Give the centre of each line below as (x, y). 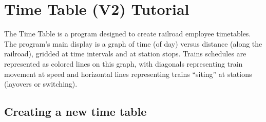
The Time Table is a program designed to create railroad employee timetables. (128, 34)
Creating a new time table (75, 111)
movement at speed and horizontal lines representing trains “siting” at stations (128, 74)
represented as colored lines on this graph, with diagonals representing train (123, 63)
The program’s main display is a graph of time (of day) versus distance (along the (133, 43)
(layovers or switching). (41, 84)
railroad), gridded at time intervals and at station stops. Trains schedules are (125, 54)
